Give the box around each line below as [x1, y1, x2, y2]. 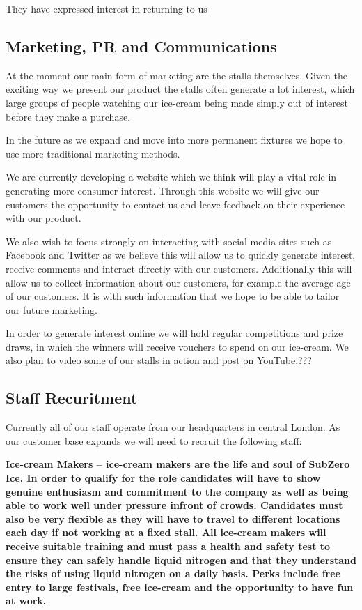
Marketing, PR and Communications [6, 35, 277, 56]
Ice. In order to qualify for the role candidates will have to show [6, 471, 321, 485]
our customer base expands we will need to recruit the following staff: [6, 433, 302, 448]
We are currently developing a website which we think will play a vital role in [6, 169, 337, 184]
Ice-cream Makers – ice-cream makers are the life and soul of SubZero [6, 457, 350, 471]
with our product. [6, 211, 81, 225]
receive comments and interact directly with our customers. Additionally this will [6, 261, 352, 275]
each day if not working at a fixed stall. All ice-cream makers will [6, 525, 326, 540]
